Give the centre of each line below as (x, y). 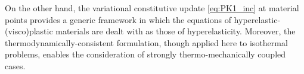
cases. (15, 65)
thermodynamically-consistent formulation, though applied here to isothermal (146, 42)
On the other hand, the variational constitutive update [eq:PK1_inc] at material (152, 8)
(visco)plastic (29, 31)
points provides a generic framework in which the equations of (118, 19)
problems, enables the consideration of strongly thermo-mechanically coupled (145, 54)
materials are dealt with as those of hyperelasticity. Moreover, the (176, 31)
